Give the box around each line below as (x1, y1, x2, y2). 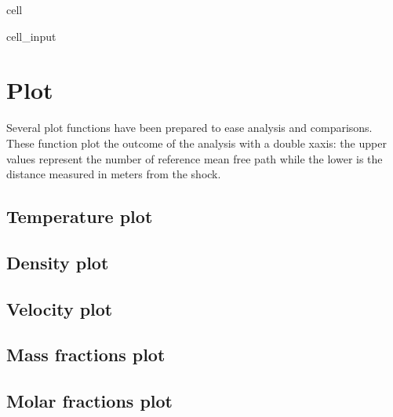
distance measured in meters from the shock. (6, 166, 221, 182)
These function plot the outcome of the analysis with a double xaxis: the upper (6, 134, 387, 151)
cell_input (6, 27, 56, 44)
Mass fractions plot (6, 342, 166, 367)
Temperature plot (6, 204, 153, 229)
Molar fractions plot (6, 389, 173, 413)
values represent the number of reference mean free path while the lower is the (6, 150, 383, 166)
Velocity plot (6, 296, 113, 320)
